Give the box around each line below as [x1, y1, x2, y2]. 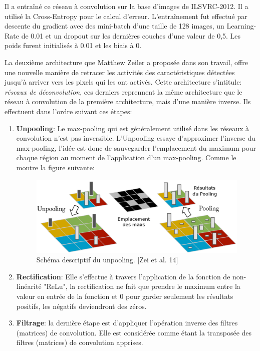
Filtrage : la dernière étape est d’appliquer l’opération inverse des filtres [16, 317, 238, 328]
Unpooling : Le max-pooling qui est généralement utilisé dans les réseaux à [16, 123, 249, 133]
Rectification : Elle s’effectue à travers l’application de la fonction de [16, 271, 230, 281]
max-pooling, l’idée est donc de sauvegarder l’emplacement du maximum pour [16, 142, 256, 153]
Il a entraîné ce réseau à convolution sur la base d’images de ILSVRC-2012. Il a [5, 1, 248, 11]
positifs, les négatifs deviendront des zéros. [16, 300, 147, 311]
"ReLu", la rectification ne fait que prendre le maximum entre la [44, 281, 240, 291]
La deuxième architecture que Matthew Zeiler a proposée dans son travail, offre [5, 57, 248, 67]
